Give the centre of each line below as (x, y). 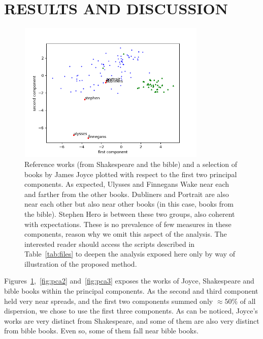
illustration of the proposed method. (81, 263)
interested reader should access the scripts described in (110, 244)
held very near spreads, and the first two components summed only (109, 301)
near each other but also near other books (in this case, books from (129, 204)
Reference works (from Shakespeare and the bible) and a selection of (131, 164)
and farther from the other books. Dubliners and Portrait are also (127, 194)
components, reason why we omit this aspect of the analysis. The (126, 234)
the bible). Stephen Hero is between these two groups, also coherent (130, 214)
